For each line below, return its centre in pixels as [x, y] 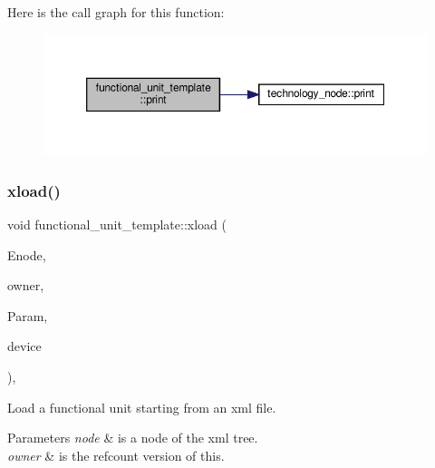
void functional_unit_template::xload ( [117, 224]
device [24, 346]
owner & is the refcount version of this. [116, 455]
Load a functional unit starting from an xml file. [142, 407]
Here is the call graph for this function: [116, 12]
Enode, [27, 254]
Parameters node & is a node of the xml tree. [133, 438]
